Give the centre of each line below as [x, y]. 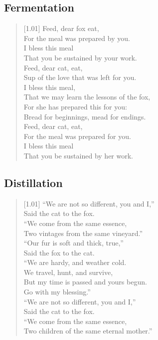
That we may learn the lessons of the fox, [87, 97]
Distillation [33, 182]
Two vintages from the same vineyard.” [83, 233]
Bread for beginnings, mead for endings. [85, 116]
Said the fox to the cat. [59, 252]
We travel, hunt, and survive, [68, 272]
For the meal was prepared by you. [77, 38]
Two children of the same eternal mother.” [88, 331]
